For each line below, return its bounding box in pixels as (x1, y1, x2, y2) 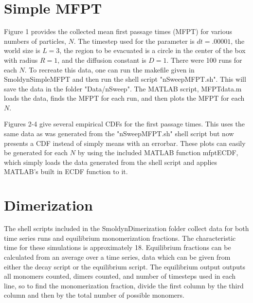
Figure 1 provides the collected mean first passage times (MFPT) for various (4, 26, 233, 36)
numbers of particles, (4, 36, 66, 46)
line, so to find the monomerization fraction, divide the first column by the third (4, 280, 244, 290)
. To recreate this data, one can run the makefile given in (24, 64, 195, 74)
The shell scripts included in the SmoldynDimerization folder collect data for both (4, 223, 249, 233)
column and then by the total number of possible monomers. (4, 290, 184, 300)
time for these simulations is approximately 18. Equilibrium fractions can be (4, 242, 231, 252)
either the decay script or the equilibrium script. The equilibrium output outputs (4, 261, 245, 271)
